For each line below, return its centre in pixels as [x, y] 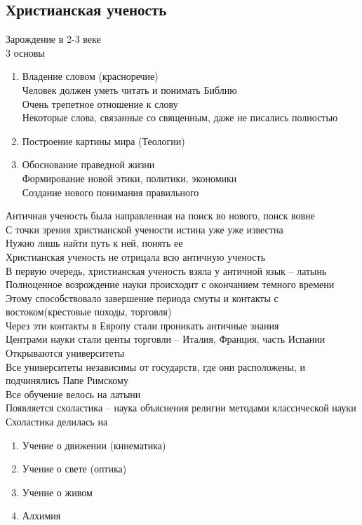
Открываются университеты [65, 353]
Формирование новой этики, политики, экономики [129, 178]
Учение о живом [57, 492]
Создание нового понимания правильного [110, 192]
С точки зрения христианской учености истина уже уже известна [145, 229]
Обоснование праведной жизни [88, 164]
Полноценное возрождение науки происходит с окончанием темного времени [170, 284]
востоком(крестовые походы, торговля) [89, 312]
